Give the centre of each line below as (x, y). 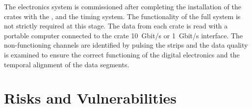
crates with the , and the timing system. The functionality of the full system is (122, 16)
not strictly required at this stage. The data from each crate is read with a (116, 26)
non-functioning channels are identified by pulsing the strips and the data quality (126, 45)
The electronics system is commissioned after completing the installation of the (123, 6)
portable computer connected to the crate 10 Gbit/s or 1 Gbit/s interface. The (124, 35)
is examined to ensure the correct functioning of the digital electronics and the (122, 54)
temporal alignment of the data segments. (67, 64)
